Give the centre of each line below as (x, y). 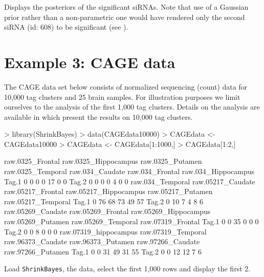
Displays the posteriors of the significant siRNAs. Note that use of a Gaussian (126, 7)
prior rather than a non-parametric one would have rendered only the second (125, 17)
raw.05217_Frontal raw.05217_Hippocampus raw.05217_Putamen (108, 191)
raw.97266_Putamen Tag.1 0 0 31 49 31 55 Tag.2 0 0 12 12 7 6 (103, 251)
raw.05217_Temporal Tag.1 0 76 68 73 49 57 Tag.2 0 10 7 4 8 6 (104, 201)
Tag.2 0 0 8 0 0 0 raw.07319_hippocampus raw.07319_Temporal (105, 231)
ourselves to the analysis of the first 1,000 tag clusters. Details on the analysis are (132, 107)
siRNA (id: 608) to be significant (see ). (66, 27)
